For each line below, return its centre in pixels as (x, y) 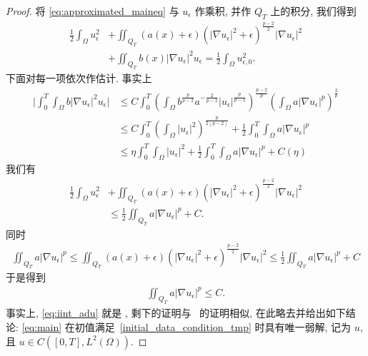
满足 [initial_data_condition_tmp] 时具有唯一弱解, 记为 (223, 326)
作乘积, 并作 (223, 11)
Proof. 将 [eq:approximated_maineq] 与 (93, 11)
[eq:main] (42, 326)
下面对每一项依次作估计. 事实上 (79, 78)
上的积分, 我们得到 (313, 11)
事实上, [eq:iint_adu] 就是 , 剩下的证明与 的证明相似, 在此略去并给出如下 (176, 313)
